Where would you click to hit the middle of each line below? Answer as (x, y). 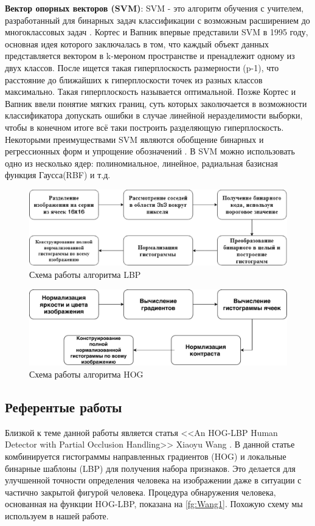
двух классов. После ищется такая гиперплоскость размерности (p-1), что (142, 67)
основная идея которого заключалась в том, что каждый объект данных (137, 43)
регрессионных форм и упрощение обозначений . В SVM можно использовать (150, 151)
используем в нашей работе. (57, 515)
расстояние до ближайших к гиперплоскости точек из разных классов (134, 79)
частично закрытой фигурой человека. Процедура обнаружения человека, (140, 492)
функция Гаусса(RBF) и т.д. (58, 175)
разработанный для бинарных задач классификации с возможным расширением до (157, 20)
